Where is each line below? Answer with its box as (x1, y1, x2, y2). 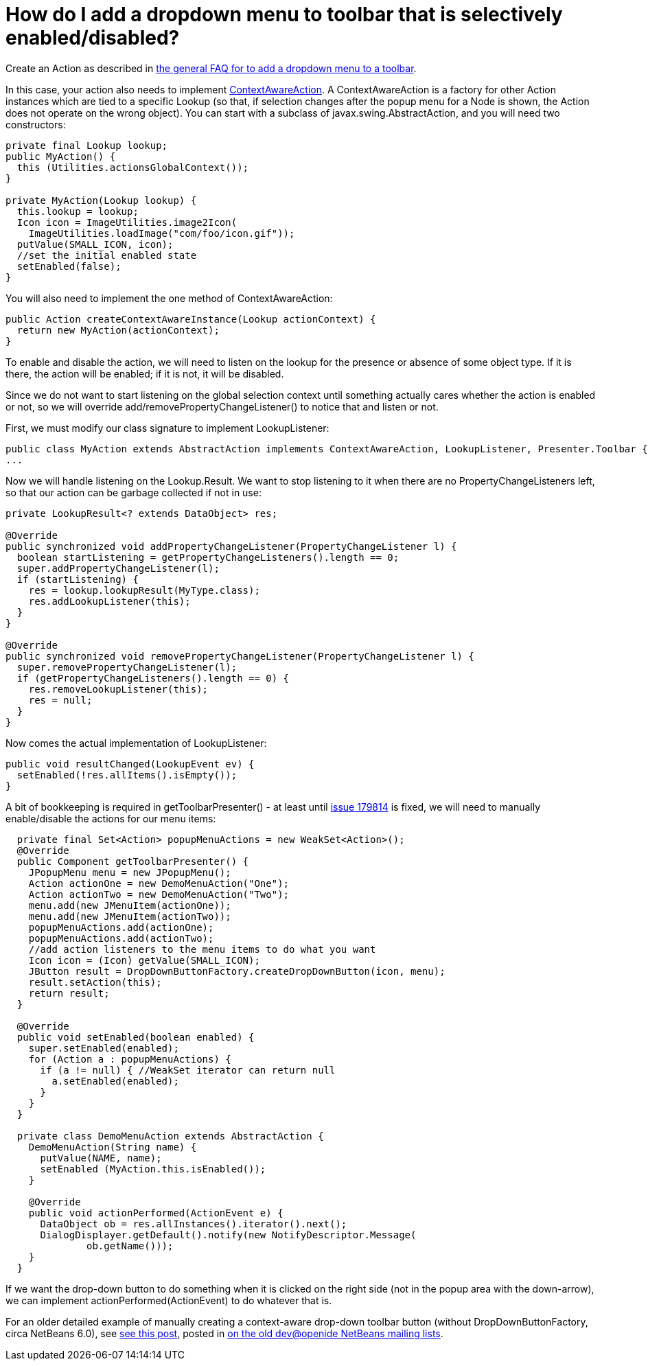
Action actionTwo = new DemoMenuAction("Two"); (28, 888, 290, 900)
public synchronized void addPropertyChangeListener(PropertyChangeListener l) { (5, 540, 457, 552)
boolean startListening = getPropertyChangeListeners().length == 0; (16, 551, 400, 563)
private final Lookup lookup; (5, 139, 168, 151)
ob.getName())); (86, 1240, 174, 1251)
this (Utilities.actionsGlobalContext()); (16, 161, 249, 173)
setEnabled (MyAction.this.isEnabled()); (40, 1163, 266, 1174)
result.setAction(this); (28, 976, 162, 988)
